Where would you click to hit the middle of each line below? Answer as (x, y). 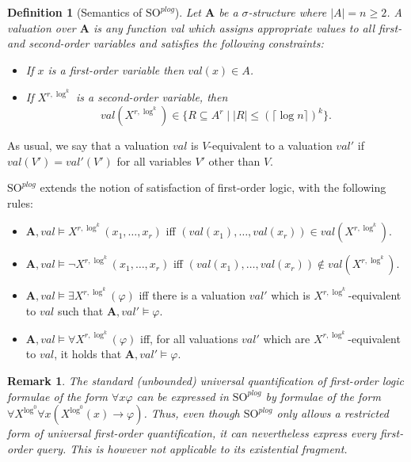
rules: (20, 202)
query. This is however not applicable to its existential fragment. (192, 448)
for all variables (154, 160)
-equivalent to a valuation (270, 145)
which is (291, 295)
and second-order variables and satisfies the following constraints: (166, 43)
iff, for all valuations (189, 338)
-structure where (287, 12)
